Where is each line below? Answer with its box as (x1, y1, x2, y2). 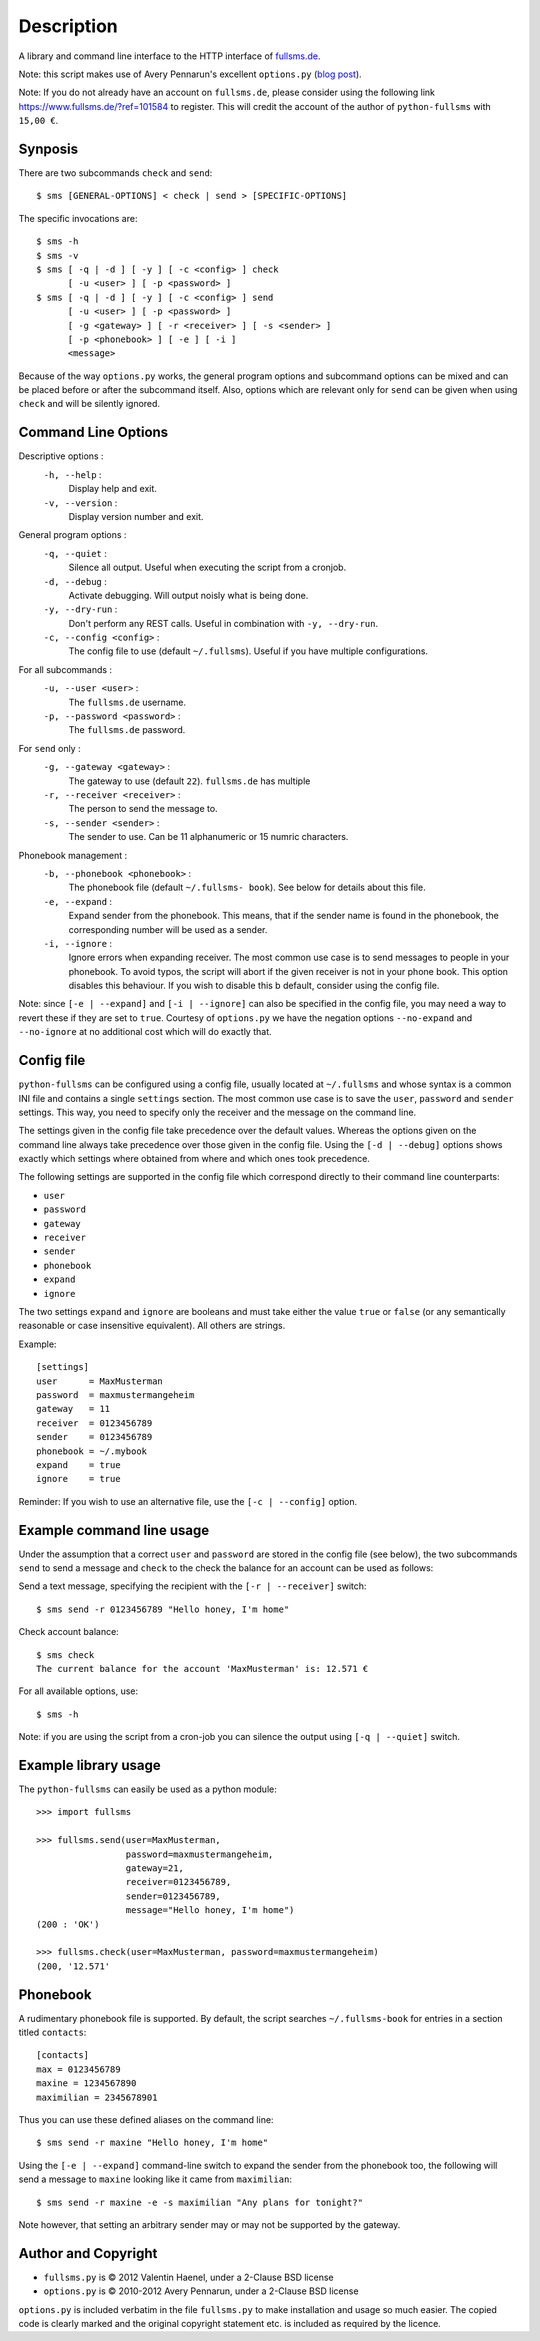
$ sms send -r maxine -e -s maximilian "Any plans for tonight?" (36, 2196, 364, 2208)
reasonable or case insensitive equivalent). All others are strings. (18, 1320, 286, 1332)
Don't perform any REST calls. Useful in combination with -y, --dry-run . (68, 617, 379, 629)
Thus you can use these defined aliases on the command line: (18, 2113, 274, 2125)
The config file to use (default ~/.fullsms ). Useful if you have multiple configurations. (68, 645, 429, 657)
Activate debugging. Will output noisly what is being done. (68, 589, 309, 601)
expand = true (36, 1459, 121, 1470)
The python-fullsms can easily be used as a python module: (18, 1783, 277, 1795)
